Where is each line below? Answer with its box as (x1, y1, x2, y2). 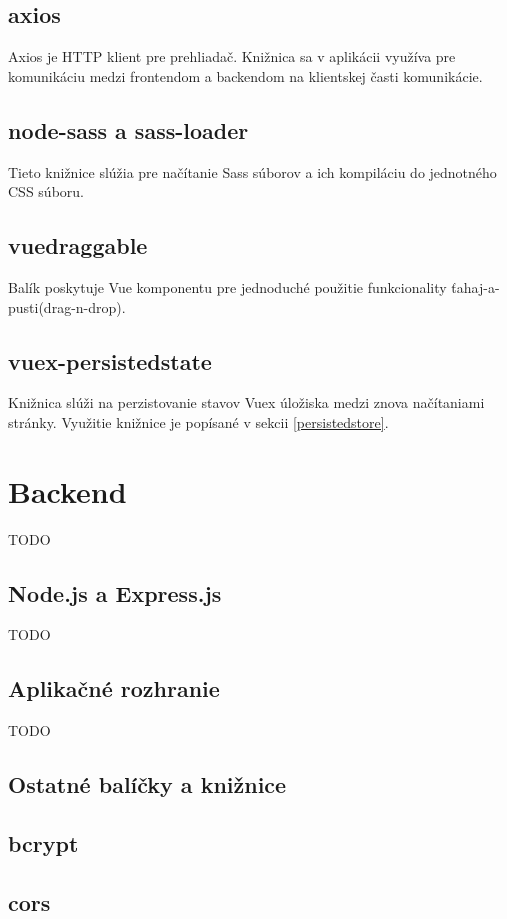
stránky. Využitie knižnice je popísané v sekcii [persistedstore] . (8, 411, 389, 432)
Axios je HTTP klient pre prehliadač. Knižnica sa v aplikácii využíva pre (8, 46, 456, 67)
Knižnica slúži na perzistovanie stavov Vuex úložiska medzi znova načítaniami (8, 392, 485, 413)
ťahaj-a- (451, 276, 500, 297)
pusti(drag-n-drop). (8, 296, 126, 317)
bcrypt (8, 828, 79, 859)
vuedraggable (8, 230, 148, 261)
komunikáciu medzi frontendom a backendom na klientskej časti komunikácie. (8, 65, 483, 86)
